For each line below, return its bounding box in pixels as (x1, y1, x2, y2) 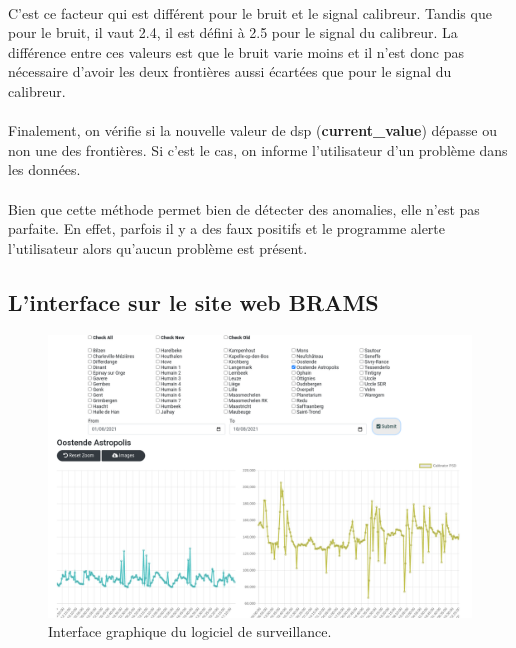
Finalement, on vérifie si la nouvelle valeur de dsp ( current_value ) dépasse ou (8, 120, 497, 141)
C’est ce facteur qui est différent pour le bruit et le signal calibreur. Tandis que (8, 2, 492, 23)
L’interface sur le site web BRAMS (8, 286, 379, 317)
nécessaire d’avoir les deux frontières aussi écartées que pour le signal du (8, 61, 452, 82)
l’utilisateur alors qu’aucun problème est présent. (8, 237, 308, 258)
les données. (8, 159, 81, 180)
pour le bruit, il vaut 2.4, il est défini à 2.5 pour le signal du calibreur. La (8, 22, 458, 43)
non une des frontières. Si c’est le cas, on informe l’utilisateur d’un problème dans (8, 139, 508, 160)
